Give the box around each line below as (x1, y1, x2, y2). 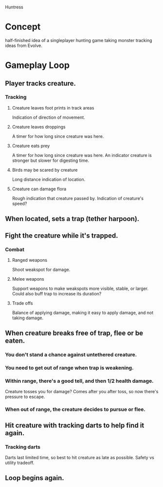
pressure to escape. (5, 394, 45, 400)
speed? (12, 200, 27, 206)
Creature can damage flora (12, 186, 67, 192)
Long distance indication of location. (12, 176, 86, 182)
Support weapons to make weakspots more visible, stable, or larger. (12, 286, 149, 291)
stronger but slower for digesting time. (12, 157, 89, 163)
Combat (5, 246, 25, 253)
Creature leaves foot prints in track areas (12, 105, 94, 111)
